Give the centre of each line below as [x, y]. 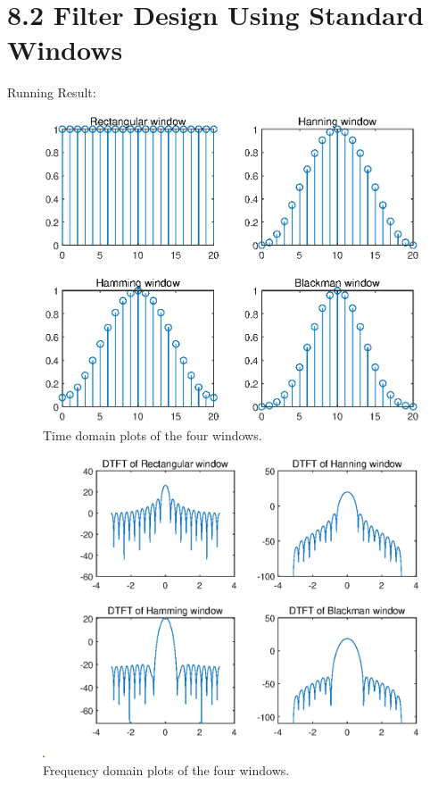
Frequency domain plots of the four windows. [166, 769]
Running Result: [52, 92]
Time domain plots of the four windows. [153, 435]
